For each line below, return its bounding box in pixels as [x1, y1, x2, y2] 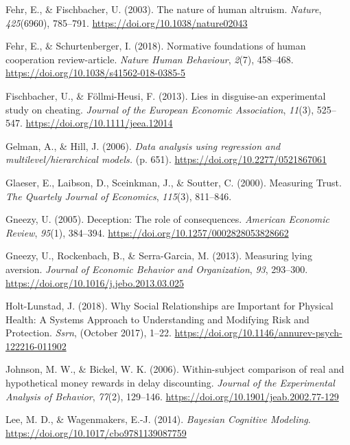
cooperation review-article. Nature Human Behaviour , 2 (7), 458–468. [5, 52, 294, 66]
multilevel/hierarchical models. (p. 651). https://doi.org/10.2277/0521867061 [5, 152, 327, 166]
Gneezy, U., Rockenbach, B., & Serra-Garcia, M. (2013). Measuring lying [5, 248, 312, 263]
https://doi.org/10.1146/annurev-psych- [174, 325, 342, 340]
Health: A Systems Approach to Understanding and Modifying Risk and [5, 312, 310, 326]
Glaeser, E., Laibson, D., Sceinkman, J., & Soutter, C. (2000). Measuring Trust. [5, 175, 342, 189]
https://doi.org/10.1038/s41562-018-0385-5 [5, 65, 185, 80]
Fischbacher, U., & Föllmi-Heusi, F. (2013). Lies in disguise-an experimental [5, 88, 326, 102]
